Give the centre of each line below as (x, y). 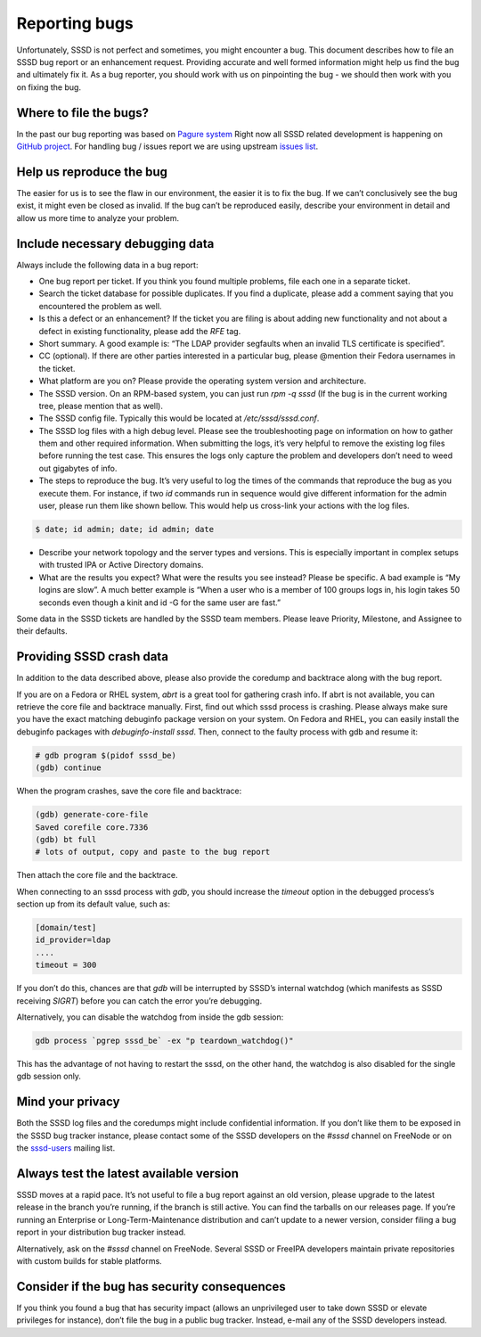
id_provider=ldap (73, 940)
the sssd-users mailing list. (66, 1148)
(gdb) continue (68, 768)
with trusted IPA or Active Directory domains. (121, 565)
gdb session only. (49, 1076)
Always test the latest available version (128, 1173)
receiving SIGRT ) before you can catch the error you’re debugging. (139, 1001)
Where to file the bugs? (83, 113)
